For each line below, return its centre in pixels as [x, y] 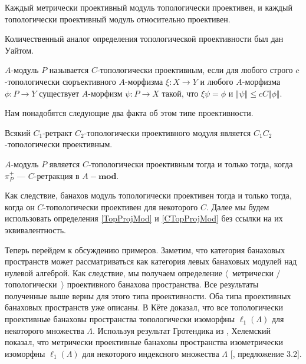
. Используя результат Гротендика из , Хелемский [182, 330]
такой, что [180, 93]
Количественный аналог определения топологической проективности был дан [144, 39]
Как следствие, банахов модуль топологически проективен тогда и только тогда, [148, 195]
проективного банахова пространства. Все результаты [163, 284]
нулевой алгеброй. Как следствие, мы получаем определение [113, 272]
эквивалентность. [35, 229]
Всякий [18, 132]
